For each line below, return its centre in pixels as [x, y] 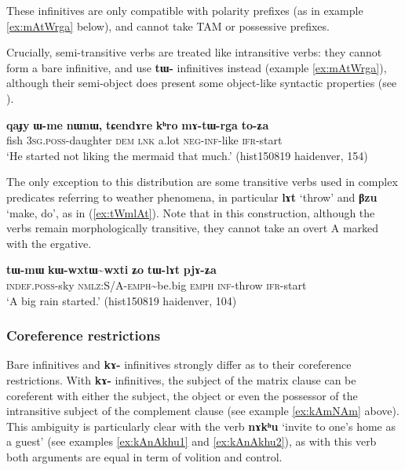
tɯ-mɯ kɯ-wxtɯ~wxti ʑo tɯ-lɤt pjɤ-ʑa [111, 270]
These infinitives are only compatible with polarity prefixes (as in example [185, 10]
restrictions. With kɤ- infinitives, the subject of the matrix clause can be [181, 379]
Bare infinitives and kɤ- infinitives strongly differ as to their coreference [179, 364]
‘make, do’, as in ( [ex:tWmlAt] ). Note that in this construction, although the [191, 212]
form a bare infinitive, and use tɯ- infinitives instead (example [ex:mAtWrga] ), [197, 67]
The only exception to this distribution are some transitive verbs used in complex [202, 182]
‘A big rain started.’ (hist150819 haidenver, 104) [122, 300]
